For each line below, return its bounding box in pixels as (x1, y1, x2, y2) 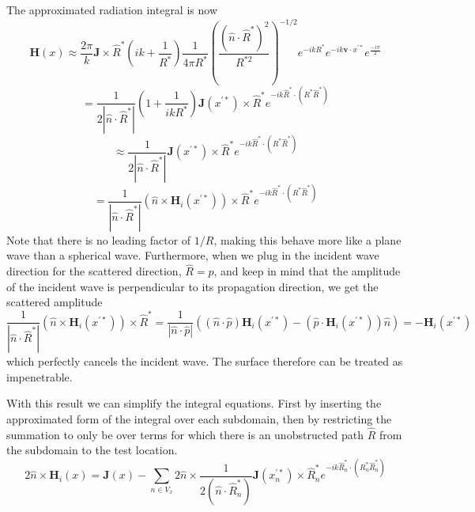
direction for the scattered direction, (6, 263, 182, 279)
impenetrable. (6, 368, 73, 385)
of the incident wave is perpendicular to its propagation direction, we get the (6, 278, 379, 294)
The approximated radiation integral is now (6, 2, 217, 17)
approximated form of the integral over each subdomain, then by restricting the (6, 410, 392, 427)
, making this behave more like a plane (213, 231, 401, 248)
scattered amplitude (6, 294, 103, 310)
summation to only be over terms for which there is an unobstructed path (6, 426, 364, 442)
